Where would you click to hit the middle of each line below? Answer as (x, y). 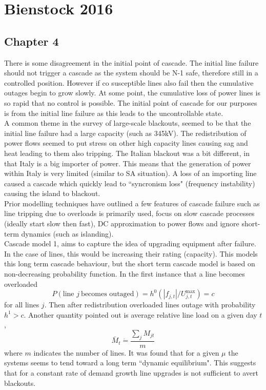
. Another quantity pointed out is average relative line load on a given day (140, 314)
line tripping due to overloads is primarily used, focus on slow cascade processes (129, 213)
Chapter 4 (32, 41)
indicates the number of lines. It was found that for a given (126, 352)
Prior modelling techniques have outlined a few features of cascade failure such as (132, 203)
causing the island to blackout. (52, 193)
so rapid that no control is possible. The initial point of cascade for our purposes (131, 102)
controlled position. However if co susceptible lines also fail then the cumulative (129, 82)
